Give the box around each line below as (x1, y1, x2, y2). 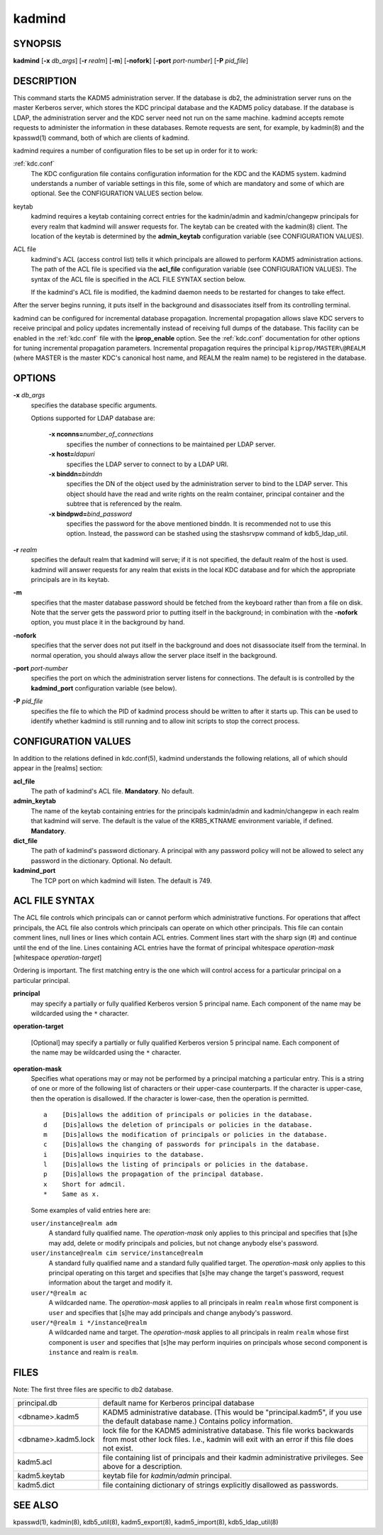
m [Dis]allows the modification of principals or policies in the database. (43, 1130, 328, 1138)
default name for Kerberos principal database (103, 1398, 255, 1408)
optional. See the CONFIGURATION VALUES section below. (30, 189, 204, 198)
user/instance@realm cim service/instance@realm (30, 1249, 204, 1258)
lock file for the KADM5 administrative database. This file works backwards (103, 1426, 354, 1436)
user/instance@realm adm (30, 1219, 117, 1228)
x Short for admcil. (43, 1180, 126, 1188)
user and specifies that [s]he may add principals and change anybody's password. (48, 1308, 293, 1316)
